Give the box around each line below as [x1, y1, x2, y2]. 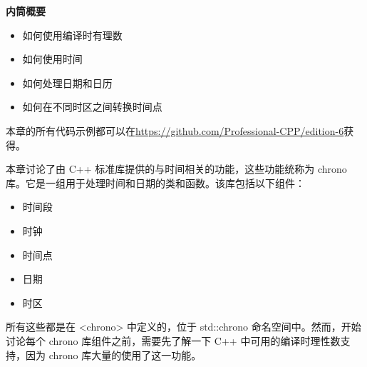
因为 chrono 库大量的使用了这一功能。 [25, 347, 202, 362]
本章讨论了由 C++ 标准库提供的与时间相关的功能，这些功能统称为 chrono [6, 161, 347, 176]
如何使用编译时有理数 [22, 27, 123, 42]
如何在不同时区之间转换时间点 [22, 99, 162, 114]
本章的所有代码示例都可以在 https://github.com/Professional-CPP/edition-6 [6, 123, 344, 138]
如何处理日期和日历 [22, 75, 113, 90]
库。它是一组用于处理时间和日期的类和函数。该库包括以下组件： [6, 175, 305, 190]
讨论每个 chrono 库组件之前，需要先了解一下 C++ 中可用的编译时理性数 [6, 333, 341, 348]
